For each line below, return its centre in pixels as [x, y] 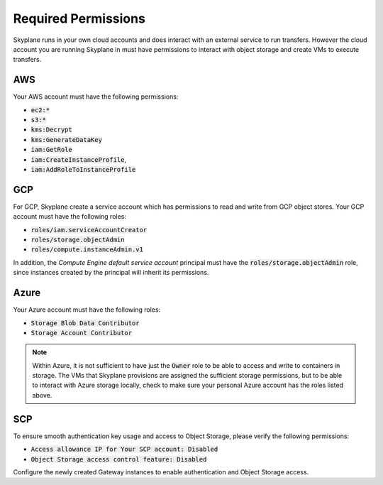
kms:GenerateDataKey [67, 140]
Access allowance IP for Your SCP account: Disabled [124, 449]
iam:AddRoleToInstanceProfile [83, 169]
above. [42, 395]
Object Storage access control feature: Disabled [119, 459]
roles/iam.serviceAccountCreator [89, 230]
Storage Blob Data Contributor [85, 323]
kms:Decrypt [51, 130]
